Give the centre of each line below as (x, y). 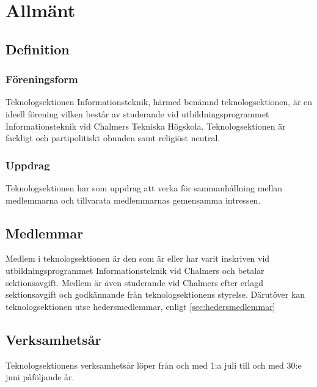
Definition (38, 49)
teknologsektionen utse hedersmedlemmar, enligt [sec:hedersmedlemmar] (140, 306)
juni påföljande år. (40, 377)
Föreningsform (42, 79)
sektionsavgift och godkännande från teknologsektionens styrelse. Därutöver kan (155, 294)
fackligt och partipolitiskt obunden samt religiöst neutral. (113, 138)
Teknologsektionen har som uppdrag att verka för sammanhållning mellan (144, 187)
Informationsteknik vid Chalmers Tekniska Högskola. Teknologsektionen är (146, 126)
